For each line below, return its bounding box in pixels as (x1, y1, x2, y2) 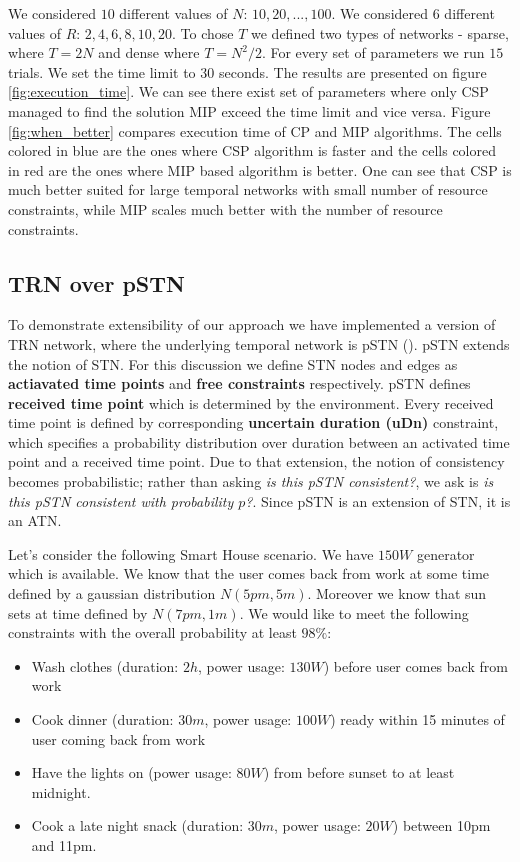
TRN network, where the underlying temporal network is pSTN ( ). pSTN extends (8, 333, 510, 354)
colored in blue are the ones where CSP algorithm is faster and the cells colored (8, 140, 496, 161)
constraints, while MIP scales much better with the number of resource (8, 198, 443, 219)
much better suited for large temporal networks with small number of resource (8, 179, 488, 200)
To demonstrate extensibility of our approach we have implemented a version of (8, 314, 496, 335)
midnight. (31, 781, 91, 802)
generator (416, 543, 475, 564)
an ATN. (8, 510, 62, 531)
